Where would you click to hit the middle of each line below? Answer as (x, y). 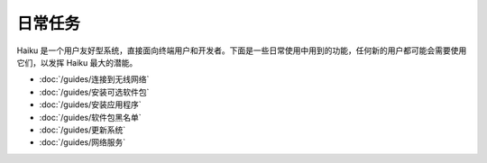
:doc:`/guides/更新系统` (83, 130)
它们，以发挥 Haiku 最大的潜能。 (77, 62)
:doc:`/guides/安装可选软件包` (94, 92)
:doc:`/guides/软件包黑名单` (90, 117)
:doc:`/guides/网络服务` (83, 142)
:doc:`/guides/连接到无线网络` (94, 79)
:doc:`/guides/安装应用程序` (90, 104)
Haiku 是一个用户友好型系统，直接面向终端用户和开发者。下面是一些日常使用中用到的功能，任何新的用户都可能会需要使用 (242, 50)
